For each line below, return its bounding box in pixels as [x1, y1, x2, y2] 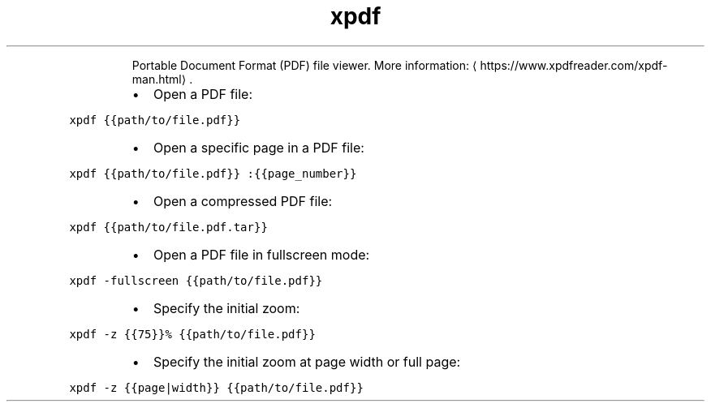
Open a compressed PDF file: [153, 192, 333, 209]
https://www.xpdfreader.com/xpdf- [480, 58, 668, 72]
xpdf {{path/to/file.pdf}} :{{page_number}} [69, 166, 357, 180]
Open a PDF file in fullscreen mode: [153, 246, 370, 263]
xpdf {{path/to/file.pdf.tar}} [69, 220, 268, 234]
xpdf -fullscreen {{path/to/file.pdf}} [69, 273, 323, 287]
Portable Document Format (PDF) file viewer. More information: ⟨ [131, 58, 477, 72]
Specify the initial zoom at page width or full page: [153, 353, 461, 370]
